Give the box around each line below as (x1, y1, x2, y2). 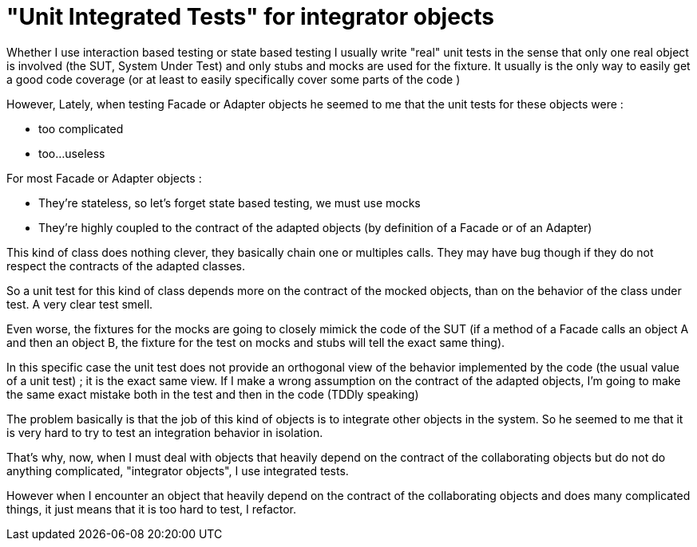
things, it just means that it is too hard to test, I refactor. (6, 502, 297, 516)
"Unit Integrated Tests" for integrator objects (6, 3, 495, 30)
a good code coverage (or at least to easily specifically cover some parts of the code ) (6, 72, 461, 86)
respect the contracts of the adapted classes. (6, 258, 246, 273)
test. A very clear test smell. (6, 297, 153, 311)
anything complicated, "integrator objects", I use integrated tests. (6, 463, 349, 478)
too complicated (38, 121, 124, 136)
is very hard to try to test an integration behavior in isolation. (6, 425, 323, 439)
